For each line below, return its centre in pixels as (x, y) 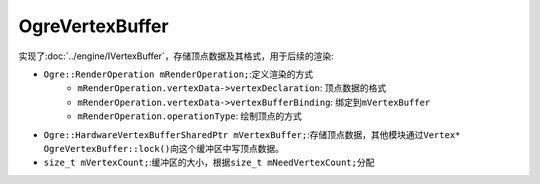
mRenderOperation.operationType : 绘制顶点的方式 (189, 116)
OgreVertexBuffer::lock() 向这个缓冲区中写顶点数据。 (164, 148)
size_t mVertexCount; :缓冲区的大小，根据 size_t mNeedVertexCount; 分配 (209, 162)
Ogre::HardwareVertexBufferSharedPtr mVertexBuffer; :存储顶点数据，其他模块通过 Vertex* (252, 134)
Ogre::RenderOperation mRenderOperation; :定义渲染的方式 (178, 74)
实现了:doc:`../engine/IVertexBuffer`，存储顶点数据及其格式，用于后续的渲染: (176, 56)
